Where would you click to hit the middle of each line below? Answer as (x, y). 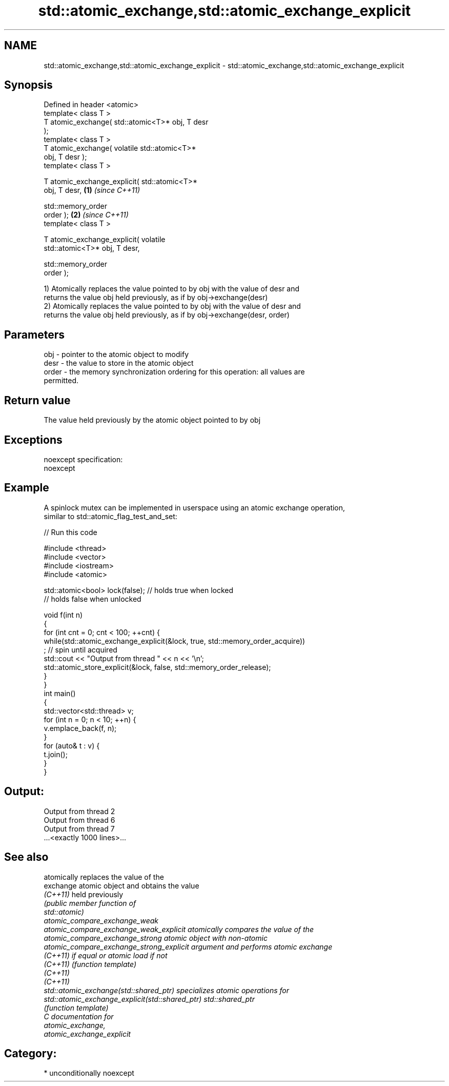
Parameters (34, 334)
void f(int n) (63, 615)
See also (26, 857)
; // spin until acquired (80, 649)
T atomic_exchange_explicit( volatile (105, 240)
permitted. (61, 381)
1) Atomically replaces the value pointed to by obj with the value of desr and (172, 289)
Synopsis (28, 85)
